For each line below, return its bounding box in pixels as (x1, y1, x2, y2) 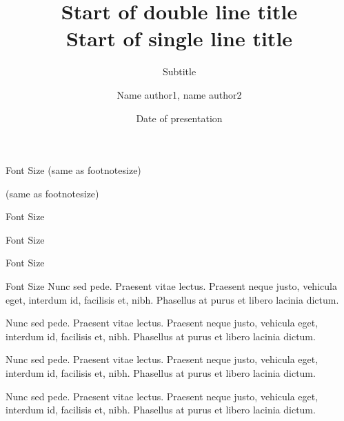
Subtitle (162, 64, 196, 79)
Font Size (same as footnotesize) (6, 163, 141, 177)
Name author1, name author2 (117, 87, 242, 101)
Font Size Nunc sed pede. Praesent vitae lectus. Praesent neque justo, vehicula (6, 279, 337, 293)
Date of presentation (136, 110, 223, 125)
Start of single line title (65, 24, 293, 52)
